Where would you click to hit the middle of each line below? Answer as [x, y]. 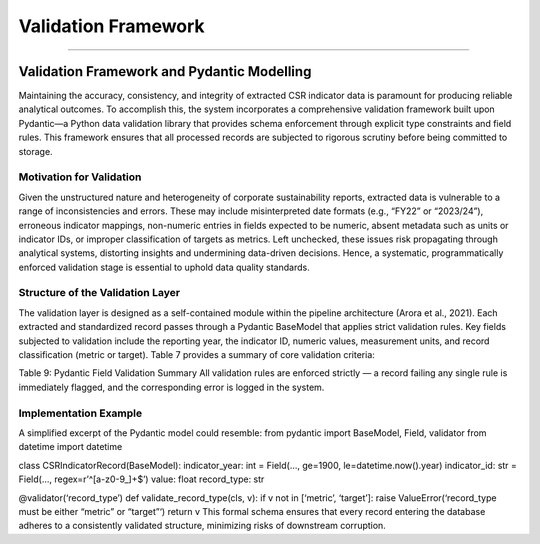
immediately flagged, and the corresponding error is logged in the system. [171, 387]
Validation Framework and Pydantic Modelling [165, 71]
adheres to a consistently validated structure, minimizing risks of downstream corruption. [202, 526]
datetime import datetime [70, 447]
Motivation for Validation [80, 177]
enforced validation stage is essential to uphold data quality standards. [164, 267]
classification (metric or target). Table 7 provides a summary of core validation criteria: [196, 355]
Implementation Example [80, 413]
